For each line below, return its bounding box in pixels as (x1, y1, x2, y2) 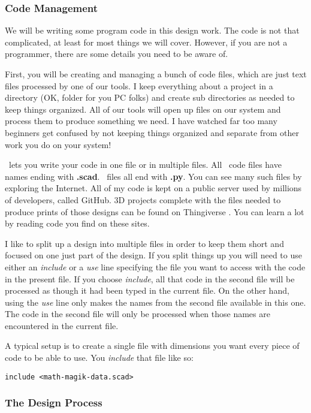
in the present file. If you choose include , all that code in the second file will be (5, 272, 295, 285)
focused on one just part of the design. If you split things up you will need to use (5, 249, 302, 261)
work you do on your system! (5, 138, 111, 150)
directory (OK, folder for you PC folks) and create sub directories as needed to (5, 91, 295, 104)
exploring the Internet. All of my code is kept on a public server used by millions (5, 182, 302, 194)
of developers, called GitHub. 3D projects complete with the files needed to (5, 193, 281, 206)
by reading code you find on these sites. (5, 217, 150, 230)
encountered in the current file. (5, 319, 119, 331)
